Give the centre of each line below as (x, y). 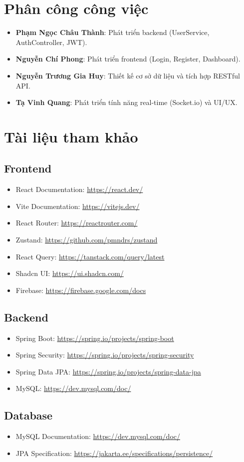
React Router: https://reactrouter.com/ (77, 223)
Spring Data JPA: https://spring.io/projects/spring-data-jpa (108, 371)
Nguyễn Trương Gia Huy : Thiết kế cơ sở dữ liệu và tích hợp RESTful (128, 75)
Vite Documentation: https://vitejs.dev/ (78, 206)
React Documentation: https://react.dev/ (79, 189)
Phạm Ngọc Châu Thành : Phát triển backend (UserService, (113, 32)
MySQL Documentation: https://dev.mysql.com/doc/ (98, 436)
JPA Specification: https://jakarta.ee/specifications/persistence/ (114, 453)
